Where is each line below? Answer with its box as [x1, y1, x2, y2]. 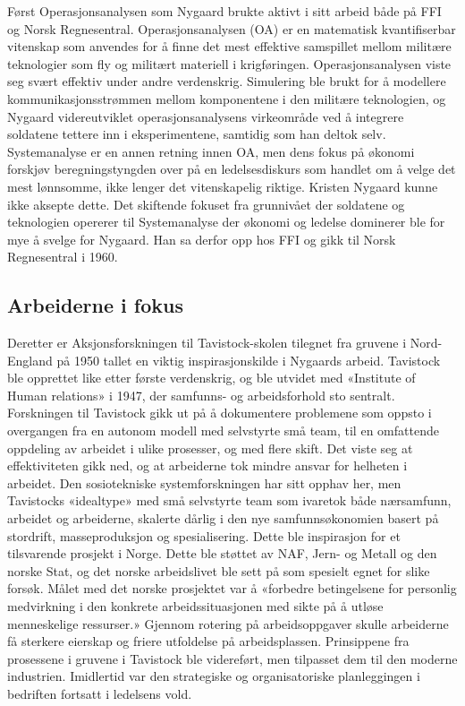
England [7, 350, 53, 369]
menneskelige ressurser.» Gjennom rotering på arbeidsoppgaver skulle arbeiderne [7, 614, 449, 633]
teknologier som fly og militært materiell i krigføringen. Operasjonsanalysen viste [7, 54, 452, 73]
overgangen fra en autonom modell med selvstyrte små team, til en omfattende [7, 421, 439, 440]
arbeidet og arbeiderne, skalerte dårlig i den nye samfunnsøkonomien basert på [7, 509, 439, 528]
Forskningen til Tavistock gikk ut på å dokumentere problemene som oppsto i [7, 403, 432, 422]
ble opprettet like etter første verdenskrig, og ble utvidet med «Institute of [7, 368, 416, 387]
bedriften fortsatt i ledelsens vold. [7, 684, 192, 702]
